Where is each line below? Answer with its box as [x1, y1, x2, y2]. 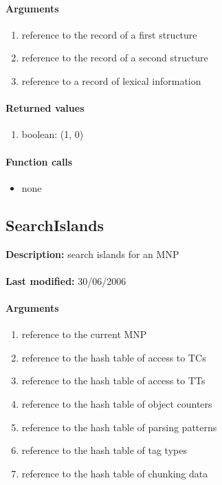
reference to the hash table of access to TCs [21, 350, 206, 364]
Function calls [5, 154, 73, 168]
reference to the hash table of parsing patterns [21, 419, 217, 434]
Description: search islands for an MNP [5, 246, 179, 261]
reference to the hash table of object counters [21, 396, 212, 410]
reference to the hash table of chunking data [21, 466, 208, 480]
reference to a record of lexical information [21, 73, 201, 88]
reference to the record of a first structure [21, 27, 197, 41]
